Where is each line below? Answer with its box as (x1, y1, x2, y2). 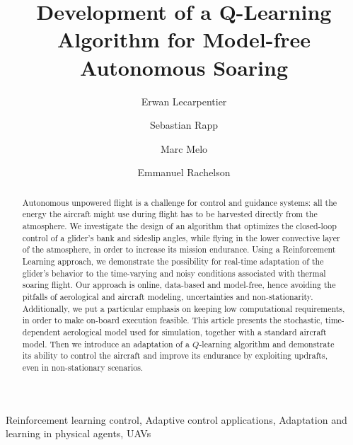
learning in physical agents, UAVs (6, 426, 151, 441)
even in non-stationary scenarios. (22, 361, 144, 373)
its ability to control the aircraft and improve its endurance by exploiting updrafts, (22, 349, 328, 362)
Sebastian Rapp (150, 117, 218, 132)
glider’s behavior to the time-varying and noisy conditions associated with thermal (22, 267, 326, 279)
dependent (22, 325, 61, 337)
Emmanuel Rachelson (137, 165, 231, 180)
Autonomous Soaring (79, 52, 289, 81)
